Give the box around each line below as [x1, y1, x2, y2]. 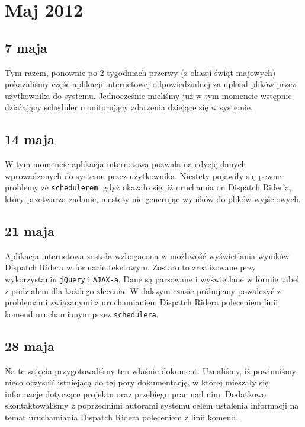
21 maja [5, 221, 54, 240]
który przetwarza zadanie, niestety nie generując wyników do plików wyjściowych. [5, 193, 301, 205]
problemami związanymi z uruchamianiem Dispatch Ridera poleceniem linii [5, 296, 278, 308]
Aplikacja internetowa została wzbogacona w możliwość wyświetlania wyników [5, 249, 290, 262]
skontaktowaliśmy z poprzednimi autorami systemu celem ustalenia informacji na [5, 399, 299, 412]
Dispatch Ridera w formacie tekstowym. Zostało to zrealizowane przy [5, 261, 256, 273]
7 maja [5, 38, 47, 56]
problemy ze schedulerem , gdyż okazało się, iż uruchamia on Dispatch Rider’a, [5, 181, 292, 193]
